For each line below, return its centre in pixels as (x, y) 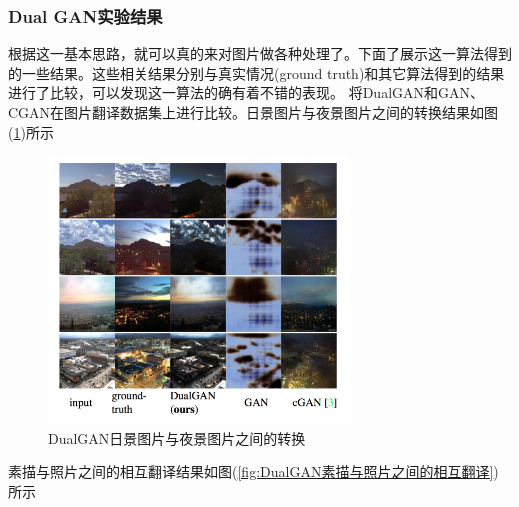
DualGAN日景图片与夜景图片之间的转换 (177, 437)
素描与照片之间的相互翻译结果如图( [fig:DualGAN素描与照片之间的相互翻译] (251, 471)
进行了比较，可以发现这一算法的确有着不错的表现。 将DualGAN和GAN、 (246, 92)
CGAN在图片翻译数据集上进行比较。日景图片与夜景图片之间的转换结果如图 (253, 112)
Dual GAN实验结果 (85, 15)
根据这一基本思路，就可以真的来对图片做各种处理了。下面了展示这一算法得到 (260, 53)
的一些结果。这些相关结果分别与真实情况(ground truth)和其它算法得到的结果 (256, 72)
